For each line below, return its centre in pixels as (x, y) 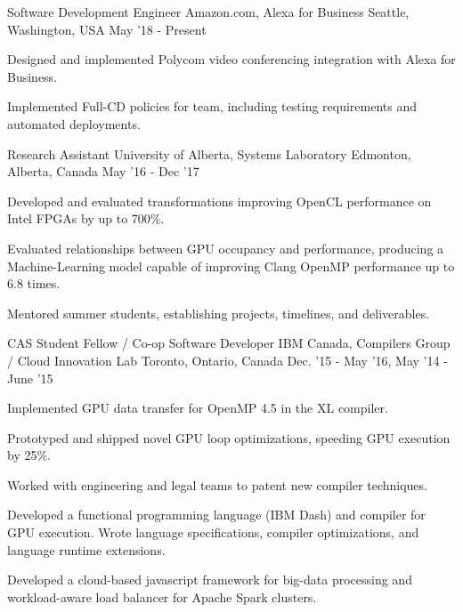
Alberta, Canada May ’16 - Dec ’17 (103, 171)
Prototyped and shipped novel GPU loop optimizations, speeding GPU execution (229, 437)
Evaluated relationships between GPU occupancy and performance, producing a (226, 248)
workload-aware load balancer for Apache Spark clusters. (162, 596)
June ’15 (30, 378)
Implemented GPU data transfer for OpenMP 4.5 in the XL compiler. (198, 408)
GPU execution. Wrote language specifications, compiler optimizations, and (213, 532)
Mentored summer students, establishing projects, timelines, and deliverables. (219, 313)
